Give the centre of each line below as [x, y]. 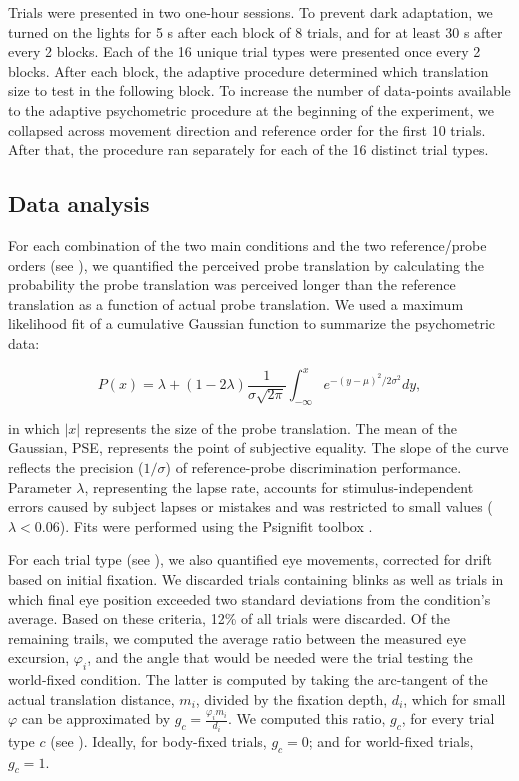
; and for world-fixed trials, [391, 740]
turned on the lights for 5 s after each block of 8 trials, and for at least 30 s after [255, 31]
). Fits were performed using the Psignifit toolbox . [216, 525]
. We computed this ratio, [307, 718]
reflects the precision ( [76, 467]
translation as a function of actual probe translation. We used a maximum [236, 303]
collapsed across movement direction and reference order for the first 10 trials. [247, 129]
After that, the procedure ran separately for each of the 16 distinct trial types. [248, 149]
